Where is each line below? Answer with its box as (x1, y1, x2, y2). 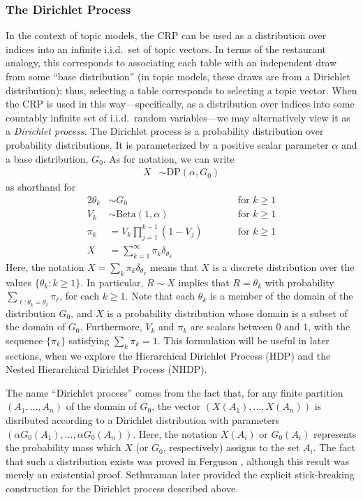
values (6, 274, 32, 289)
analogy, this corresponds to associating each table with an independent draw (6, 55, 337, 70)
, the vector (151, 399, 201, 413)
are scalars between (190, 319, 273, 334)
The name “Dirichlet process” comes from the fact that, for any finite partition (6, 385, 343, 399)
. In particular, (80, 274, 144, 289)
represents (313, 426, 357, 441)
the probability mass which (6, 440, 121, 455)
